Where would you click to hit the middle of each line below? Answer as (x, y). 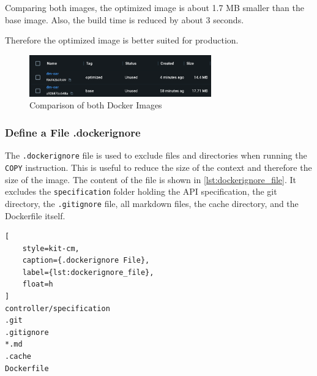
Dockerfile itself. (35, 215)
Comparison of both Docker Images (96, 105)
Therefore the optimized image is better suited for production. (122, 40)
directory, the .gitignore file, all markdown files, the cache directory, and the (152, 203)
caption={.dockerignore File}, (86, 261)
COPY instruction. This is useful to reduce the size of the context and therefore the (158, 167)
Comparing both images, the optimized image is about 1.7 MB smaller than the (155, 7)
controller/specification (58, 308)
